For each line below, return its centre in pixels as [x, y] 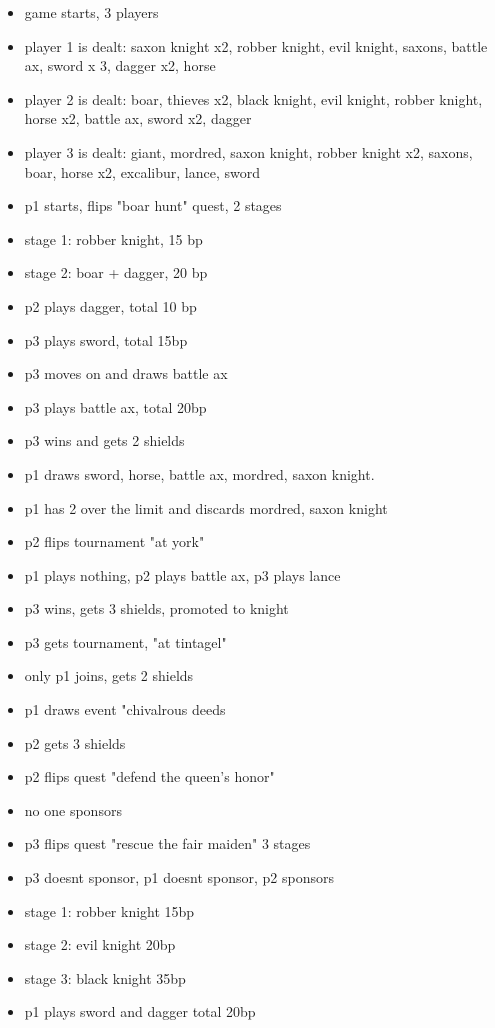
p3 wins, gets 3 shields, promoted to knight [156, 608]
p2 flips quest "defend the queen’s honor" [149, 776]
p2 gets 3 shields [75, 742]
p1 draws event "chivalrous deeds [125, 709]
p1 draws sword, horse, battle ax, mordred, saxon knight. [199, 473]
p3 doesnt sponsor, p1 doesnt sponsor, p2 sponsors [179, 877]
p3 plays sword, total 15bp [106, 339]
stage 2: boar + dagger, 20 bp [116, 272]
